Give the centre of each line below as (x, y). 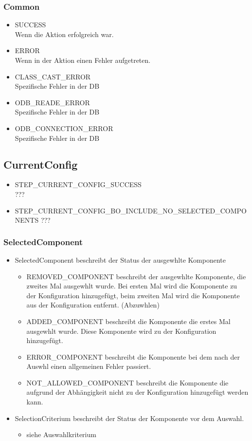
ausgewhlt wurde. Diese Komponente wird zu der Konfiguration (121, 331)
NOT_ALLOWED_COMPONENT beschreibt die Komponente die (127, 382)
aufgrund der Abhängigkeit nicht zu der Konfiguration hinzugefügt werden (137, 392)
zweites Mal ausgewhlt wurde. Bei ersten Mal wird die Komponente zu (132, 286)
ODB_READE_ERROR (52, 102)
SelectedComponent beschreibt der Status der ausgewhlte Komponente (120, 259)
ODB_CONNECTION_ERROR (64, 128)
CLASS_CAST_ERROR (53, 76)
